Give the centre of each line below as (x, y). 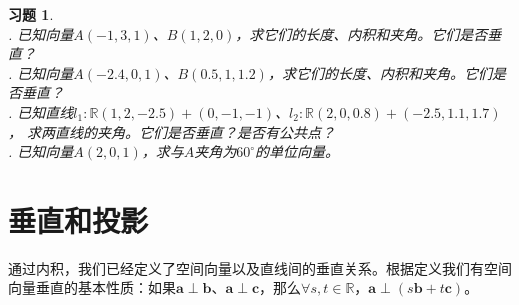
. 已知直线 (41, 111)
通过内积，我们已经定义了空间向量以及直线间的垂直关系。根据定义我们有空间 (260, 267)
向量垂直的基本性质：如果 (92, 287)
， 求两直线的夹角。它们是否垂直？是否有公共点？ (172, 131)
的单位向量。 (297, 151)
